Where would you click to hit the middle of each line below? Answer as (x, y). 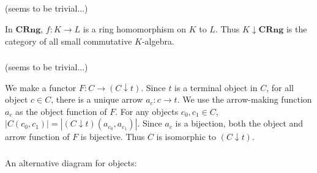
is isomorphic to (186, 137)
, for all (280, 87)
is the (296, 28)
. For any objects (147, 111)
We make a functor (41, 87)
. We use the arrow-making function (244, 99)
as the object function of (61, 111)
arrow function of (37, 137)
